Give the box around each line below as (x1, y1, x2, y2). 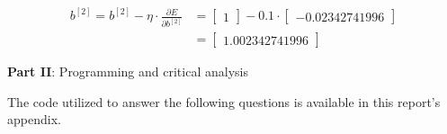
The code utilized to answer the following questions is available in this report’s (7, 92, 441, 111)
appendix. (7, 110, 61, 129)
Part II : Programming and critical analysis (7, 62, 248, 81)
